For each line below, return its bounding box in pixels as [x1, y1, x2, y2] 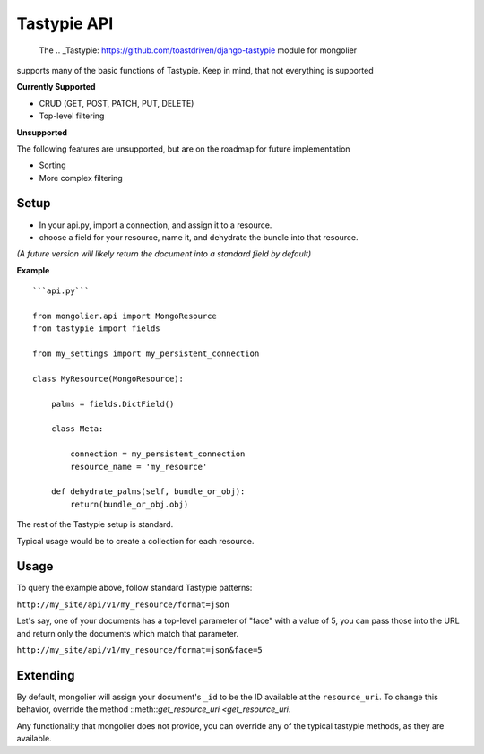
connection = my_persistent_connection [70, 449, 246, 459]
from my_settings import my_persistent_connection [32, 349, 260, 359]
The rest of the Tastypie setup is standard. [16, 519, 174, 530]
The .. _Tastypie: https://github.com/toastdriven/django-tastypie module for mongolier [39, 45, 358, 56]
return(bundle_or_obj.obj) [70, 498, 189, 509]
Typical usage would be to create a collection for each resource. [16, 535, 255, 546]
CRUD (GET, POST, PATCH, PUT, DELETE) [39, 98, 194, 108]
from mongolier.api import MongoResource [32, 310, 217, 321]
